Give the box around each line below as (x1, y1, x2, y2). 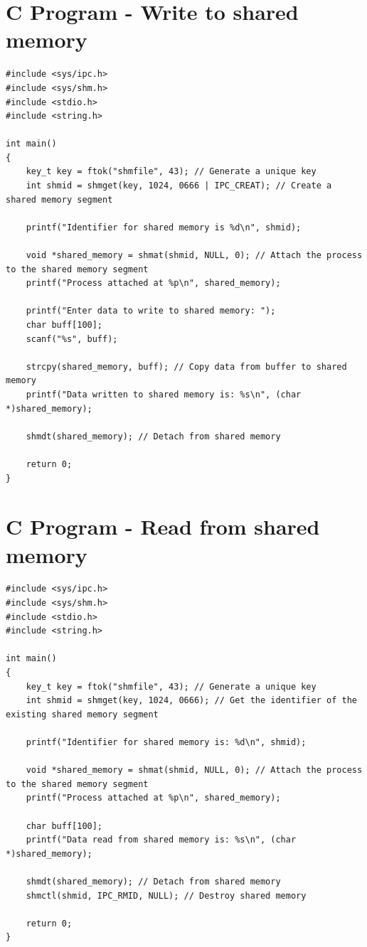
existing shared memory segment (6, 709, 159, 719)
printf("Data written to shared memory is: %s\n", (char (26, 389, 302, 400)
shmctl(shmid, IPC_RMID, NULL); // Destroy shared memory (26, 890, 307, 901)
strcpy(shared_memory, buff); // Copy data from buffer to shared (26, 361, 347, 372)
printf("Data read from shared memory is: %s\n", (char (26, 835, 297, 845)
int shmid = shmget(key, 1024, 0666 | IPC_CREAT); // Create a (26, 181, 332, 191)
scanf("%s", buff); (26, 333, 118, 344)
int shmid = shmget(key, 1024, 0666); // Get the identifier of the (26, 695, 357, 706)
